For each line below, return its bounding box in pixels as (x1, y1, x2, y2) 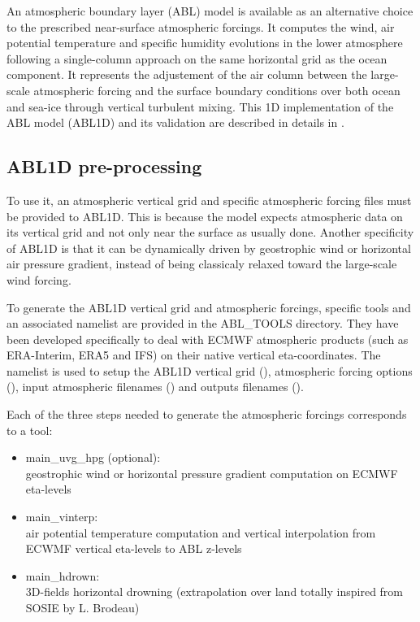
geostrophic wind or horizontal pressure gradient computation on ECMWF (25, 464, 398, 481)
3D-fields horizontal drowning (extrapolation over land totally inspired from (25, 583, 404, 600)
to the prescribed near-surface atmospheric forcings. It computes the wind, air (6, 18, 395, 35)
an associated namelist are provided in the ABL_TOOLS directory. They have (6, 315, 399, 332)
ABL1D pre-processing (6, 154, 202, 179)
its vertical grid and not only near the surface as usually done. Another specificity (6, 224, 414, 241)
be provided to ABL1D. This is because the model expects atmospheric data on (6, 207, 403, 224)
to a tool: (6, 421, 53, 438)
